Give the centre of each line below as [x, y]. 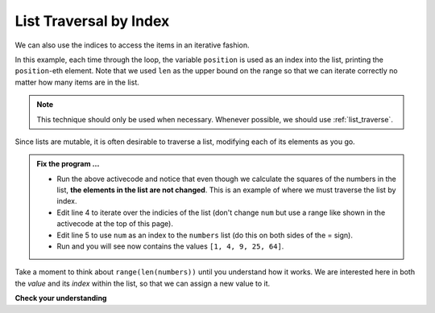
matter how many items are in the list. [77, 82]
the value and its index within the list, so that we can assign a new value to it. [143, 283]
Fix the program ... [68, 164]
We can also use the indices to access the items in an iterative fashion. [132, 45]
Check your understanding [61, 299]
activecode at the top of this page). [115, 224]
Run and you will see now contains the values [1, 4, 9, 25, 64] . [170, 246]
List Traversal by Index [92, 21]
